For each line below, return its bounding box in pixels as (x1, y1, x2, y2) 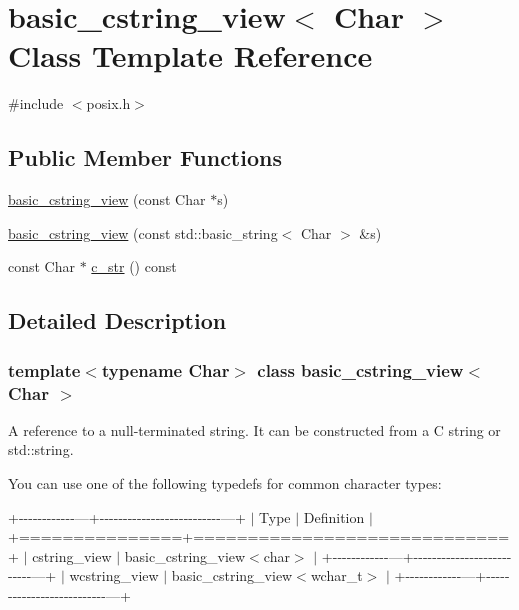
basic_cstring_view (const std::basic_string (8, 222, 278, 243)
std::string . (8, 439, 74, 460)
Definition (303, 506, 365, 527)
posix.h (86, 93, 131, 114)
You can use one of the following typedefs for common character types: (8, 473, 442, 493)
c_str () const (91, 256, 177, 277)
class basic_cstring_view (257, 357, 464, 382)
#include (8, 93, 64, 114)
